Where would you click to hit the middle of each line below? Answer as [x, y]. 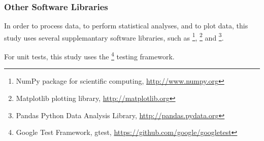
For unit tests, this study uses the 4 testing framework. [89, 56]
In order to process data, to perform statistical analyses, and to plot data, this [126, 26]
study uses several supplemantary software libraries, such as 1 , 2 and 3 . [114, 37]
